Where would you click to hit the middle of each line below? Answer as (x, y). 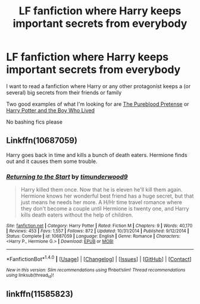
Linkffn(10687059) (42, 141)
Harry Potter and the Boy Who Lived (51, 110)
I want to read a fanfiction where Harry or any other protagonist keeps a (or (99, 86)
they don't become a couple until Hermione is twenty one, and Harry (105, 209)
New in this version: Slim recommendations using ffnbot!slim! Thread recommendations (96, 270)
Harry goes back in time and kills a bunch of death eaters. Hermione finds (97, 155)
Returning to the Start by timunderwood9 (67, 177)
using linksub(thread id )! (30, 275)
